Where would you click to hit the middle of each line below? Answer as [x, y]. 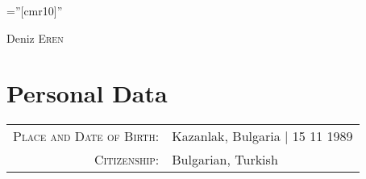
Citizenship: [127, 160]
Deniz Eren [35, 37]
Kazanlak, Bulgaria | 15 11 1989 [262, 136]
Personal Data [87, 93]
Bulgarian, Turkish [225, 160]
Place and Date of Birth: [86, 136]
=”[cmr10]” [35, 10]
